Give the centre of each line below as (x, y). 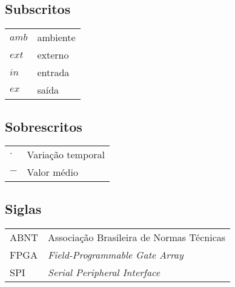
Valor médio (52, 172)
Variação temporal (66, 155)
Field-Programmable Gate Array (115, 254)
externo (53, 55)
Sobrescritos (44, 126)
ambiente (56, 37)
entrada (53, 73)
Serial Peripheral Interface (104, 272)
